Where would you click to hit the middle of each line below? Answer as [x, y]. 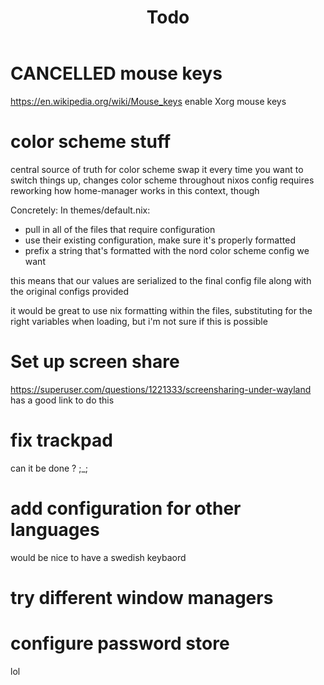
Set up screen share [95, 362]
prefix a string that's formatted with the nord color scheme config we [167, 250]
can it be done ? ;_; [49, 468]
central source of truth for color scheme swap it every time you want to [157, 169]
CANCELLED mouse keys [116, 73]
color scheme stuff [91, 142]
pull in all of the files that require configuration [120, 229]
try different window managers [142, 597]
